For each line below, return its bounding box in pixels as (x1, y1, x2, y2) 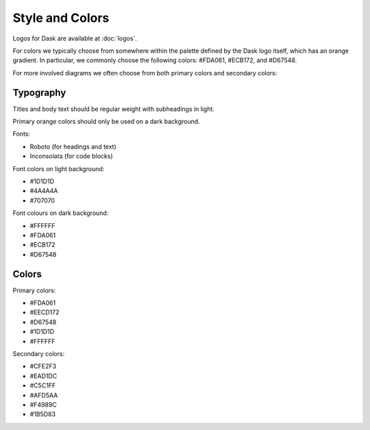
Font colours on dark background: (12, 209, 109, 217)
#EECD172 (29, 308, 60, 316)
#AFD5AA (29, 391, 58, 399)
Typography (12, 86, 66, 99)
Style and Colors (12, 10, 110, 25)
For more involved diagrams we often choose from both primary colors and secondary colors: (12, 68, 277, 77)
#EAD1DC (29, 372, 58, 380)
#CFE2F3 (29, 362, 57, 370)
